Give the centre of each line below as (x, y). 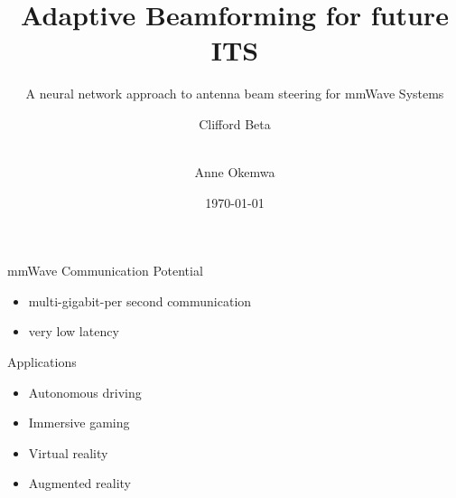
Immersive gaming (79, 423)
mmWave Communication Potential (105, 271)
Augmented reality (80, 483)
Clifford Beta (235, 123)
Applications (42, 362)
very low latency (74, 331)
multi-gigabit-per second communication (140, 301)
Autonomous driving (85, 392)
